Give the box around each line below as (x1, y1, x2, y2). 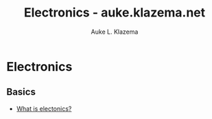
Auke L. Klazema (91, 28, 139, 36)
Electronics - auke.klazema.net (23, 5, 206, 21)
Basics (6, 86, 36, 98)
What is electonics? (16, 105, 72, 113)
